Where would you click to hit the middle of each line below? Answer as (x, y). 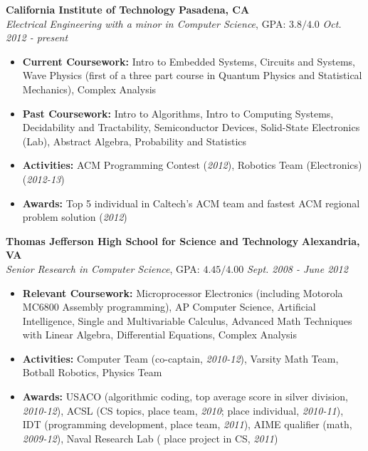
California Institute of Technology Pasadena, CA (128, 9)
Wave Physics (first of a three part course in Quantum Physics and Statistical (192, 75)
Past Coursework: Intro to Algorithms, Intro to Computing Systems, (178, 113)
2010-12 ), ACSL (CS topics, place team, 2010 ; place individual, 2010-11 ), (183, 410)
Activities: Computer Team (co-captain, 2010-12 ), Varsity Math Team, (180, 358)
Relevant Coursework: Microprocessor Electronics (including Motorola (183, 292)
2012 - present (37, 37)
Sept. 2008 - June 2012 (297, 268)
